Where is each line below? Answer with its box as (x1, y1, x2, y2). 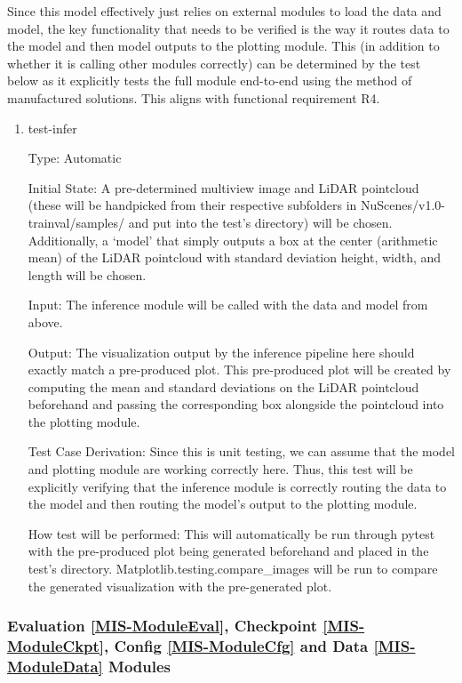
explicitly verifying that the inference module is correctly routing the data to (28, 477, 447, 495)
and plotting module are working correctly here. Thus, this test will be (28, 460, 413, 478)
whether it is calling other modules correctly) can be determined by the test (7, 53, 421, 72)
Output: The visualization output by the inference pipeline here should (28, 342, 415, 361)
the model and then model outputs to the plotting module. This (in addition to (7, 36, 440, 55)
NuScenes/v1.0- (360, 196, 445, 214)
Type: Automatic (28, 149, 122, 167)
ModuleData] (7, 655, 103, 677)
